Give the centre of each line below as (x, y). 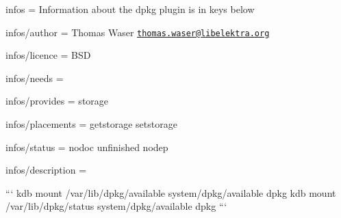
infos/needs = (35, 78)
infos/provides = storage (57, 101)
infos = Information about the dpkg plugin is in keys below (130, 9)
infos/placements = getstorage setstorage (91, 124)
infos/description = (46, 170)
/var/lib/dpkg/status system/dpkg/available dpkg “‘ (116, 206)
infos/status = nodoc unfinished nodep (87, 147)
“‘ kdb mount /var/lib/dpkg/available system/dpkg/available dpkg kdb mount (171, 192)
